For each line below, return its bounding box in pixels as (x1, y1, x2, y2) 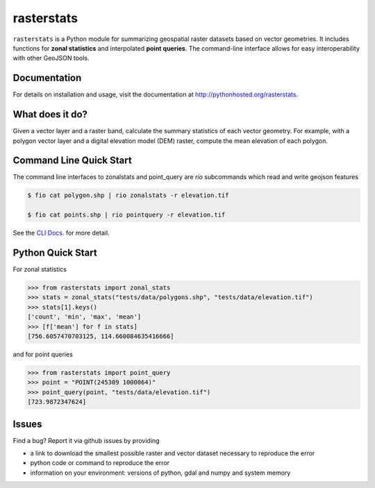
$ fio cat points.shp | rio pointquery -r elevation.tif (27, 211, 226, 219)
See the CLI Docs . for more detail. (12, 229, 110, 237)
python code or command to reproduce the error (30, 459, 170, 467)
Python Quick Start (12, 247, 97, 258)
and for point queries (12, 351, 73, 359)
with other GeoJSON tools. (12, 54, 90, 62)
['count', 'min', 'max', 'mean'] (27, 313, 142, 321)
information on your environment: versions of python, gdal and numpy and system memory (30, 469, 291, 477)
